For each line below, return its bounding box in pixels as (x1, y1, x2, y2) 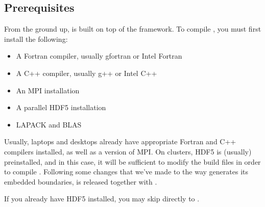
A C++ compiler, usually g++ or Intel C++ (16, 67, 157, 78)
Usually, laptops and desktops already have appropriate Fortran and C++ (4, 136, 236, 147)
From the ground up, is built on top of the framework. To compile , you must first (4, 23, 261, 34)
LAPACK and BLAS (16, 119, 82, 130)
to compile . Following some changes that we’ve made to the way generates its (4, 166, 249, 177)
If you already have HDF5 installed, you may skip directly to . (4, 193, 200, 204)
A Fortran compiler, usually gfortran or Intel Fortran (16, 50, 182, 61)
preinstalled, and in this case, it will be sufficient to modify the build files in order (4, 156, 261, 167)
